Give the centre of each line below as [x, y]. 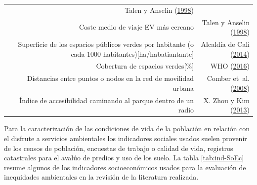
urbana [183, 88]
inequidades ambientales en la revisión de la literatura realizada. [101, 177]
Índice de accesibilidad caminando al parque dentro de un [107, 100]
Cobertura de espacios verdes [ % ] [145, 66]
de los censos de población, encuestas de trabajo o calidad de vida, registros [119, 148]
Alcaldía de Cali [225, 44]
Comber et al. [228, 78]
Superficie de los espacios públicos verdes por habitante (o [106, 44]
